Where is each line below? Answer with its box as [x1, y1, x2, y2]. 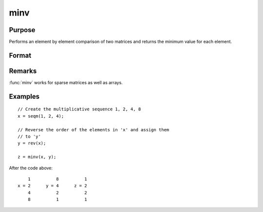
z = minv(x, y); [18, 154, 56, 160]
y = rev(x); [18, 141, 46, 146]
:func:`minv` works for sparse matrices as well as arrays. [9, 79, 123, 85]
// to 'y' [18, 134, 41, 139]
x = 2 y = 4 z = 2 [18, 183, 87, 189]
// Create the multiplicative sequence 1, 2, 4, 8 [18, 106, 141, 112]
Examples [9, 92, 40, 101]
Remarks [9, 67, 37, 75]
